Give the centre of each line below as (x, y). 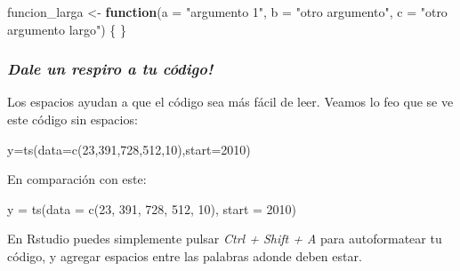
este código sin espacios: (73, 119)
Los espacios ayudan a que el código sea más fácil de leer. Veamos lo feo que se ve (230, 102)
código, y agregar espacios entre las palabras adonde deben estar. (185, 255)
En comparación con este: (77, 179)
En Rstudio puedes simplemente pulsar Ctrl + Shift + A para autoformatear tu (225, 239)
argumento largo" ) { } (67, 29)
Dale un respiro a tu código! (110, 69)
